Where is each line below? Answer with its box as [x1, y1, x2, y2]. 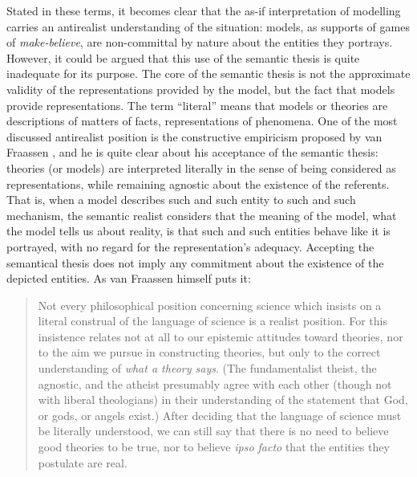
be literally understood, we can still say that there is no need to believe [38, 422, 389, 439]
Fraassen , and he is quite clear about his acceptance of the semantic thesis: [6, 144, 379, 161]
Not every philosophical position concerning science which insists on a [38, 296, 382, 313]
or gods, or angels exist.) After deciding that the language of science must [38, 406, 402, 423]
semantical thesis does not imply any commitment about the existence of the [6, 254, 384, 271]
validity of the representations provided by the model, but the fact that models [6, 80, 395, 97]
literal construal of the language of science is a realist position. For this [38, 312, 387, 329]
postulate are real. [38, 454, 128, 471]
